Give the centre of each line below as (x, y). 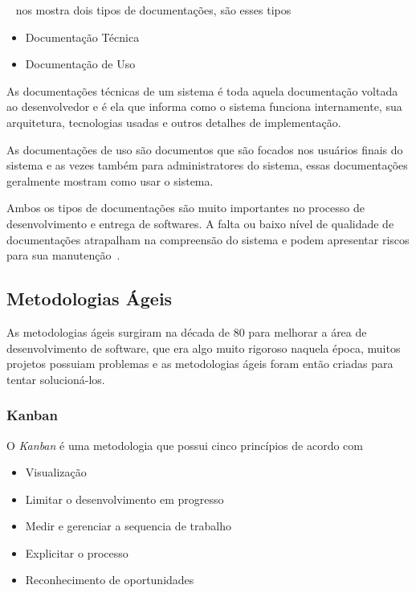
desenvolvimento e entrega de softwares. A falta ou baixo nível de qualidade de (200, 223)
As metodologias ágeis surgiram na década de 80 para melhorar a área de (187, 331)
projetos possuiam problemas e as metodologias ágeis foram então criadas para (200, 364)
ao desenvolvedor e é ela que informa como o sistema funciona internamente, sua (204, 106)
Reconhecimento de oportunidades (110, 580)
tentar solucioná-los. (56, 379)
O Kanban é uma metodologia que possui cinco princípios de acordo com (185, 445)
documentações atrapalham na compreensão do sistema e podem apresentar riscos (208, 239)
